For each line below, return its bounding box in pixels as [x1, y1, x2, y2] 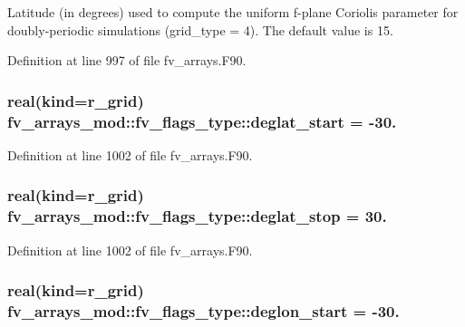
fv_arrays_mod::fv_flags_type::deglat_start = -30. [7, 110, 397, 132]
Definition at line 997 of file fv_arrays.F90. [7, 51, 247, 70]
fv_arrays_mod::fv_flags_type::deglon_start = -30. [7, 300, 400, 322]
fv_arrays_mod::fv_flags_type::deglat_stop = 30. [7, 205, 387, 227]
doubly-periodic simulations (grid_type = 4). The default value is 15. [7, 20, 393, 39]
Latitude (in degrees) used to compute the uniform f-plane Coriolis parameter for [7, 3, 459, 21]
